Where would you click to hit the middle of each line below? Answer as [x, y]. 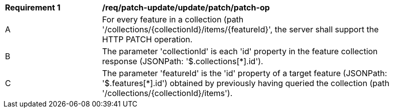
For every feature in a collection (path [173, 19]
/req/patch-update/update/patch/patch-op [186, 7]
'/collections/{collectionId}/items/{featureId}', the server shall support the [241, 29]
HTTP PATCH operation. [147, 39]
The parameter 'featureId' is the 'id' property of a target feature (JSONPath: [245, 73]
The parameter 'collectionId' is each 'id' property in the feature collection [240, 51]
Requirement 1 [33, 7]
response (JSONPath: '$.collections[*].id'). [183, 61]
